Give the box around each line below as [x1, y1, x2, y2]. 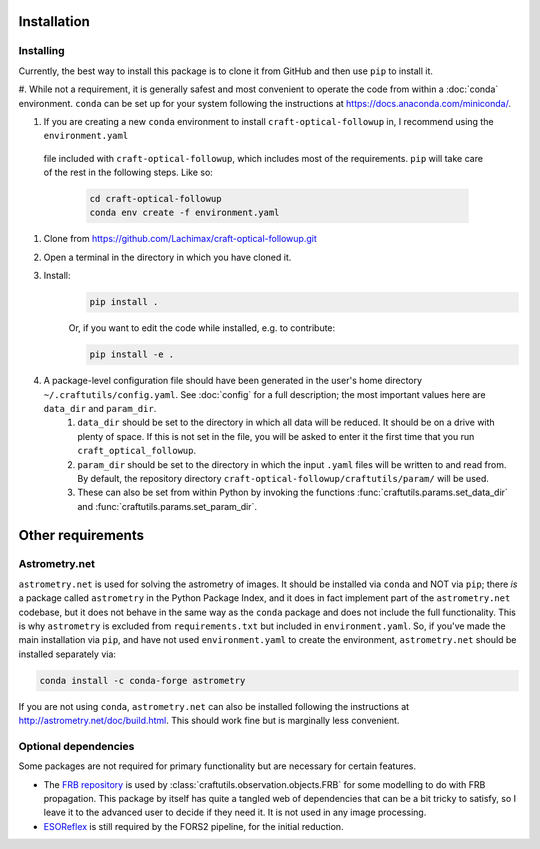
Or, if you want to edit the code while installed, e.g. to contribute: [68, 322, 336, 334]
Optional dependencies [18, 739, 135, 753]
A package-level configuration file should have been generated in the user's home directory [43, 375, 423, 387]
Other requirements [18, 526, 145, 544]
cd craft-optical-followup [89, 193, 222, 205]
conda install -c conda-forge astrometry [39, 675, 246, 686]
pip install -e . [89, 349, 175, 360]
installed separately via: [18, 648, 117, 660]
